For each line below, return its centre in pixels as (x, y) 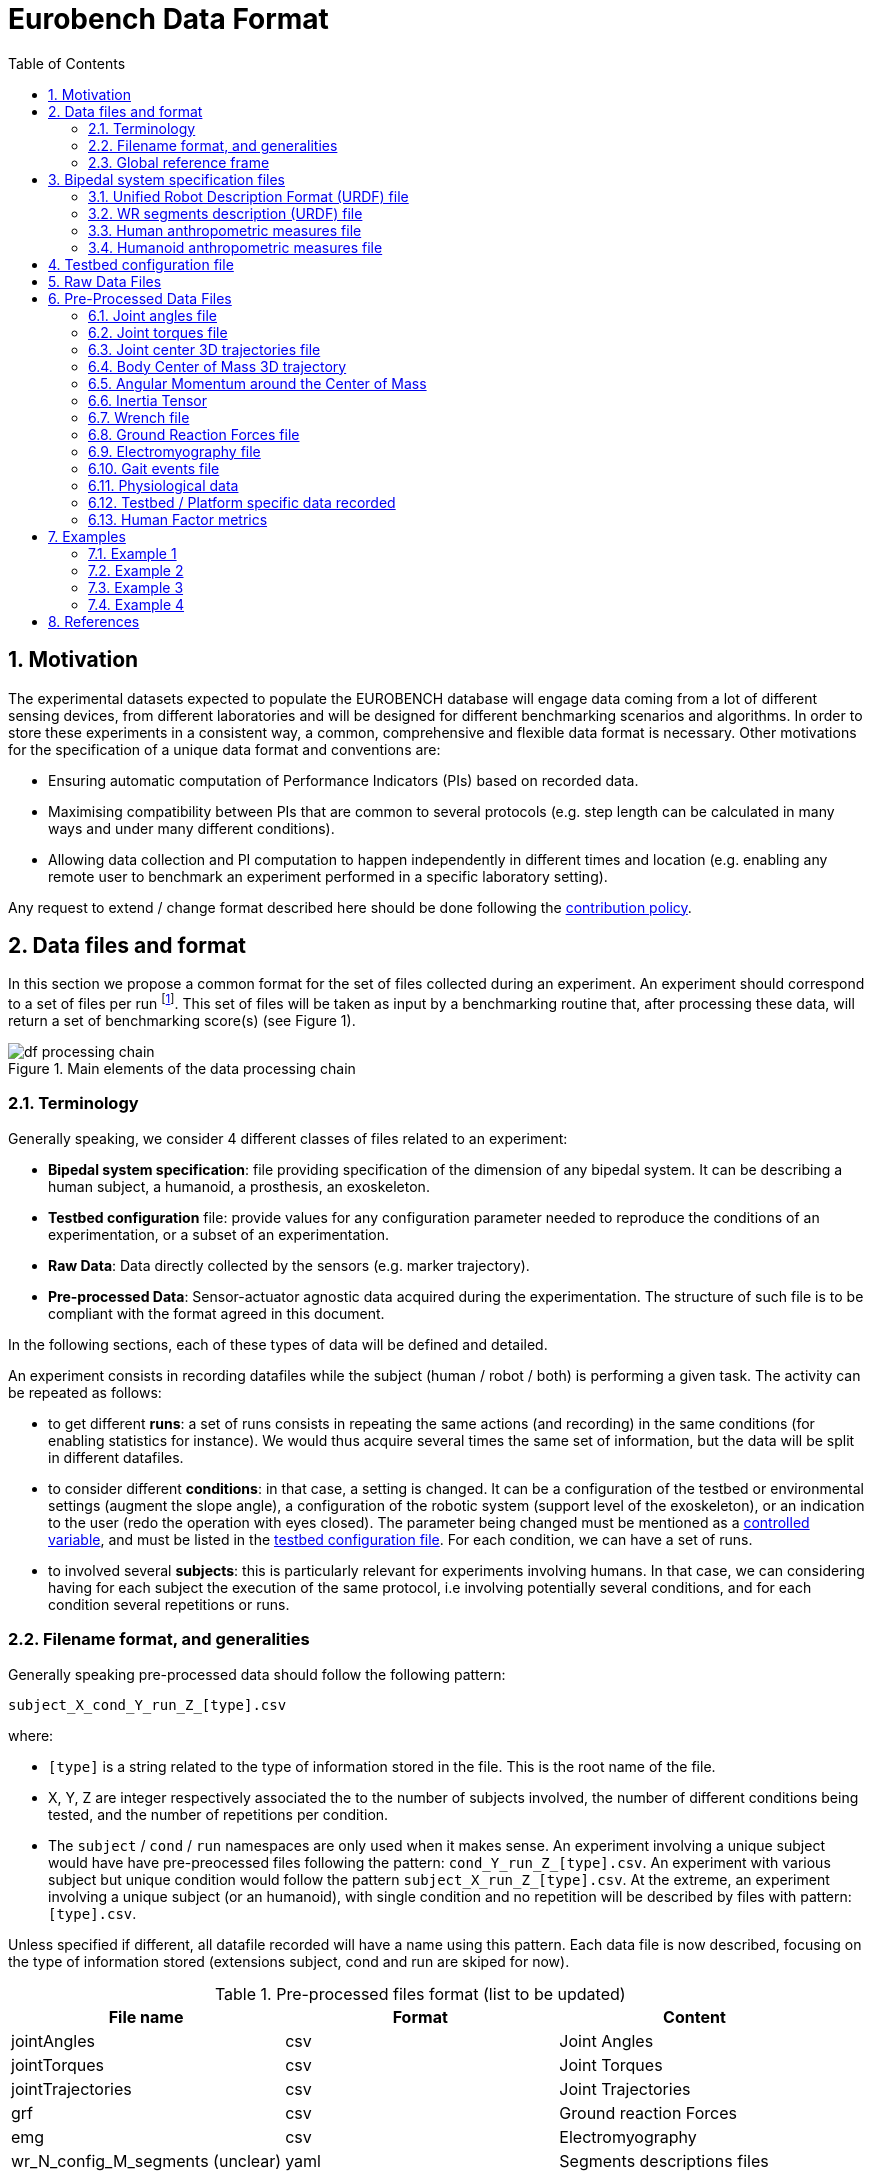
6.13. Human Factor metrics (178, 519)
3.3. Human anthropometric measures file (225, 230)
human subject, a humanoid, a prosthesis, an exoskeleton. (239, 1186)
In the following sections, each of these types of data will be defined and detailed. (278, 1344)
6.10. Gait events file (154, 468)
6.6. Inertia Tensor (147, 400)
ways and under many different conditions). (191, 828)
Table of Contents (67, 63)
